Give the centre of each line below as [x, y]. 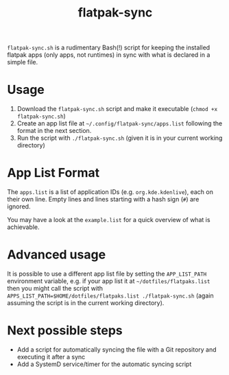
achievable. [23, 227]
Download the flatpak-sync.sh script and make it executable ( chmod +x [117, 109]
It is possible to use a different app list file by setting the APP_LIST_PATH [107, 274]
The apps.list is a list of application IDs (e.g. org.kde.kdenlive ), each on [110, 192]
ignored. [19, 206]
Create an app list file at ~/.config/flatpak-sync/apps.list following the [120, 123]
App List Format [53, 173]
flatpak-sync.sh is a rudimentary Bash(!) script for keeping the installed [109, 48]
